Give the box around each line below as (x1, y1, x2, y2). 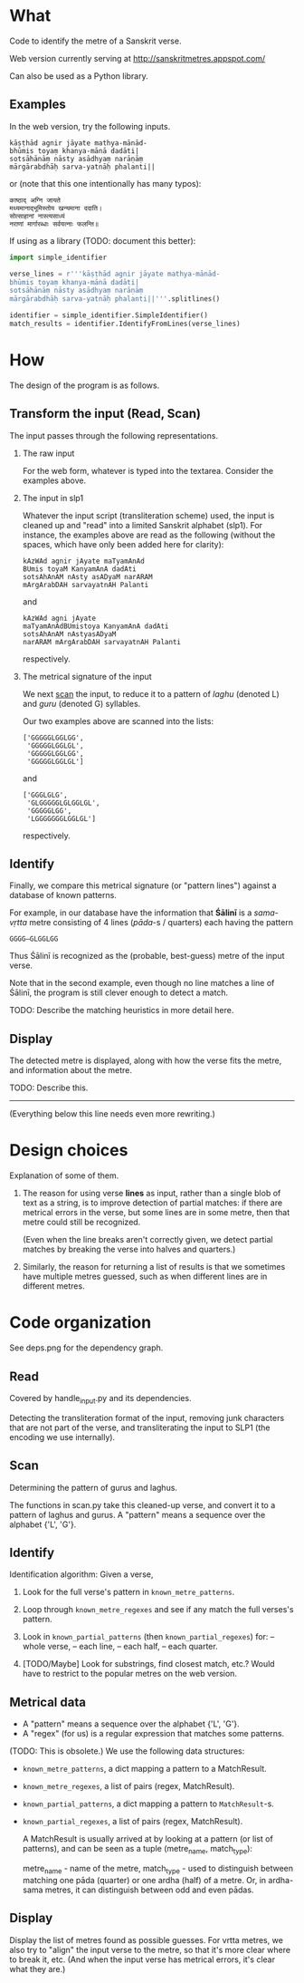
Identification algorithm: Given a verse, (9, 1569, 154, 1580)
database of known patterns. (9, 890, 118, 901)
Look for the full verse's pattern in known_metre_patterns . (22, 1587, 235, 1598)
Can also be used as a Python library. (9, 70, 149, 82)
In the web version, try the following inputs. (9, 121, 171, 131)
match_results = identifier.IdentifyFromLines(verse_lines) (9, 319, 242, 328)
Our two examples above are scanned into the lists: (22, 715, 214, 726)
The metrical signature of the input (22, 671, 152, 682)
